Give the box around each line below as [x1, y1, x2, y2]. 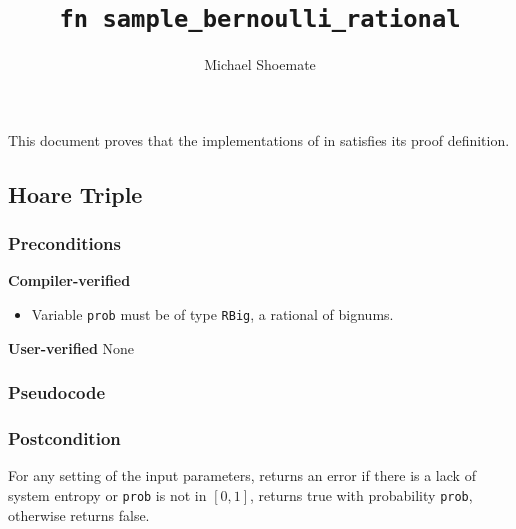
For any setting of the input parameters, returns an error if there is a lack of [8, 465, 476, 486]
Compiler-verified [8, 270, 131, 291]
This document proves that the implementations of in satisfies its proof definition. [8, 129, 510, 150]
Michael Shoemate [204, 54, 316, 75]
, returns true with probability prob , [250, 484, 473, 505]
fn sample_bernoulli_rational [59, 5, 461, 34]
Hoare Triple [8, 178, 143, 209]
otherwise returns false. [8, 504, 150, 525]
